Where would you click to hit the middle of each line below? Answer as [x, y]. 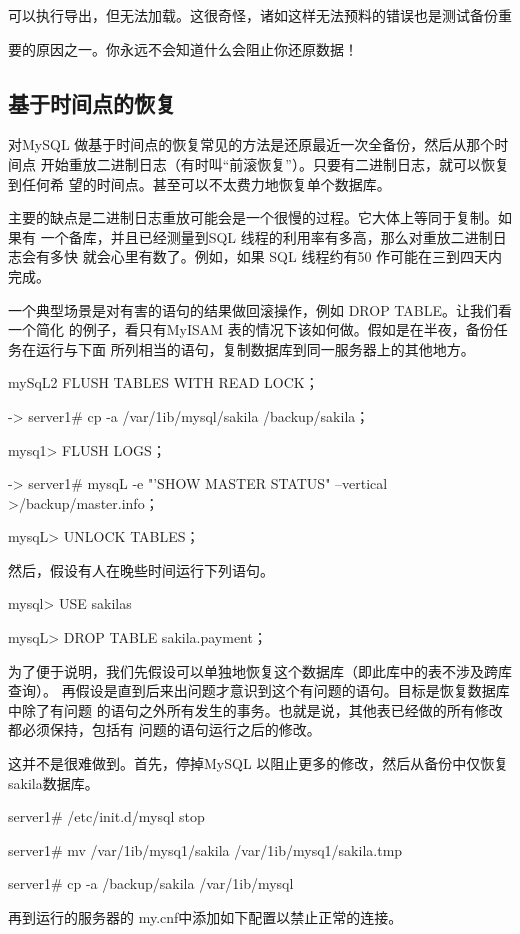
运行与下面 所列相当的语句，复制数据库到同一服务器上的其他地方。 [255, 348]
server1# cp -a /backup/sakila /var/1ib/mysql [151, 883]
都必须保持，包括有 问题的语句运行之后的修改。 [164, 729]
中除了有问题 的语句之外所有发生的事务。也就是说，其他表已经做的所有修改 [255, 709]
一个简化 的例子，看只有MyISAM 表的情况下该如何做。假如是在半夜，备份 [251, 329]
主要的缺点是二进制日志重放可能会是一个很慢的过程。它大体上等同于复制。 [253, 217]
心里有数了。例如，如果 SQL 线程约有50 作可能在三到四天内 [306, 256]
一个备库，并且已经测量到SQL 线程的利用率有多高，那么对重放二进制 [266, 236]
